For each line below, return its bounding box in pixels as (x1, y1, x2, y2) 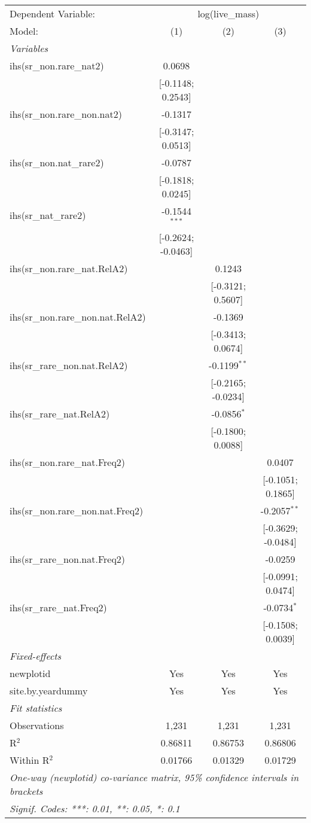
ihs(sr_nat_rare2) (10, 208, 86, 222)
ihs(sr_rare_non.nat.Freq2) (10, 551, 126, 566)
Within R (10, 752, 50, 767)
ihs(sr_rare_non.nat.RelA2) (10, 358, 128, 372)
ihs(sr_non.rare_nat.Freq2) (10, 455, 126, 469)
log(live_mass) (197, 7, 260, 20)
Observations (10, 718, 64, 732)
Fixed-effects (10, 648, 62, 663)
